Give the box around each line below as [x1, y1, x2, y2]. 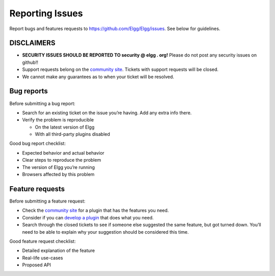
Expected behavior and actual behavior [22, 149, 104, 156]
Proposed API [22, 262, 51, 268]
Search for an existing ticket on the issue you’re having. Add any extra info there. [22, 110, 192, 116]
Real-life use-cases [22, 255, 63, 261]
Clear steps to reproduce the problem [22, 157, 101, 163]
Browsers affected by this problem [22, 171, 95, 178]
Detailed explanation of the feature [22, 247, 95, 254]
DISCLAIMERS [9, 39, 56, 47]
